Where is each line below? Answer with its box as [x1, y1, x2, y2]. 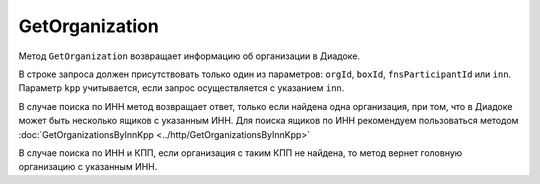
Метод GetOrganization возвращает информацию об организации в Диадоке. [18, 50, 360, 62]
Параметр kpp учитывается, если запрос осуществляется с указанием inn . [18, 82, 345, 94]
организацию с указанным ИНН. [18, 161, 158, 173]
